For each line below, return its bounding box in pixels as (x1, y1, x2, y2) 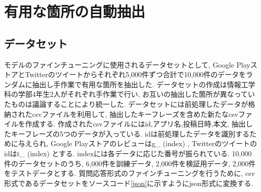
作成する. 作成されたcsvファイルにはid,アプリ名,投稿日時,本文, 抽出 (25, 118, 246, 129)
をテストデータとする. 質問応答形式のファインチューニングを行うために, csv (4, 168, 255, 178)
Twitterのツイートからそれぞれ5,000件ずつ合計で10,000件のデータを (25, 69, 246, 80)
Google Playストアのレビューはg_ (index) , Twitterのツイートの (50, 138, 257, 149)
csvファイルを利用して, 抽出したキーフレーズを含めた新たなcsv (32, 108, 238, 119)
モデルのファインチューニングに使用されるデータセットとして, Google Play (4, 59, 250, 70)
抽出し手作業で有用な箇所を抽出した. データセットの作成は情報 (32, 79, 241, 89)
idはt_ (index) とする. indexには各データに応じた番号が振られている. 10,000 (4, 148, 252, 158)
